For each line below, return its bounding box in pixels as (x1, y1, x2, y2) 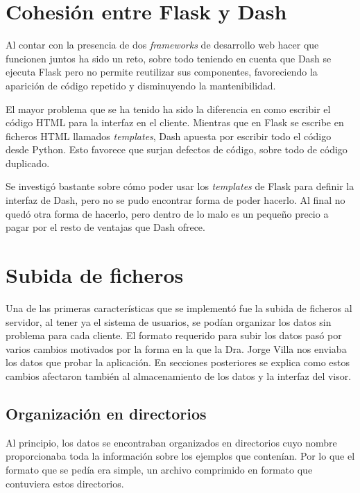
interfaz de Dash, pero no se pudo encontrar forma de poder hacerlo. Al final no (6, 193, 345, 207)
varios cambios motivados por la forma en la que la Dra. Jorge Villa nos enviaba (6, 341, 347, 356)
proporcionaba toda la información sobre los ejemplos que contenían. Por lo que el (6, 449, 355, 463)
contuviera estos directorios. (6, 476, 124, 490)
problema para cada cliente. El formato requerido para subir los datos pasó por (6, 328, 342, 343)
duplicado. (6, 155, 50, 170)
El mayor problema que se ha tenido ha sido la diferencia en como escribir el (6, 101, 331, 116)
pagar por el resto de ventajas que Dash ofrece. (6, 220, 205, 234)
